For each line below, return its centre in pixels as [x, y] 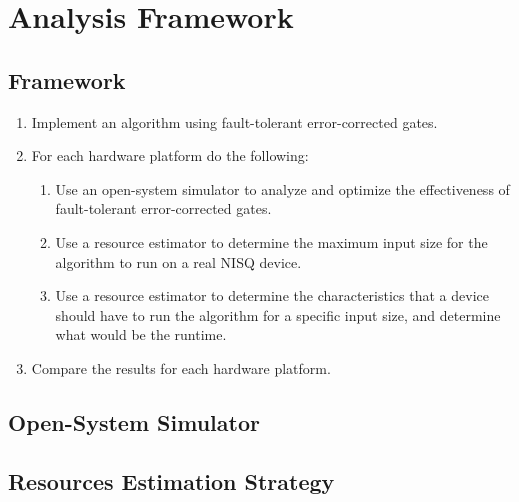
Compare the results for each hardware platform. [181, 367]
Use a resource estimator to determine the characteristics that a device [272, 295]
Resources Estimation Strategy [171, 480]
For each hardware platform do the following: [170, 155]
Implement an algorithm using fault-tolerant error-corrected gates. [234, 121]
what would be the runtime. [141, 334]
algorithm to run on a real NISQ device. [178, 261]
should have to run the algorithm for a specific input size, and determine [278, 314]
